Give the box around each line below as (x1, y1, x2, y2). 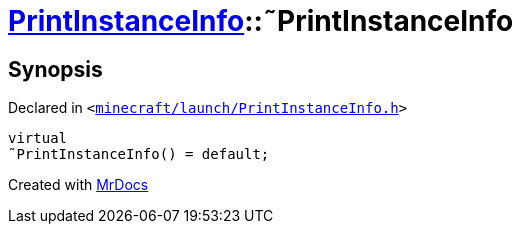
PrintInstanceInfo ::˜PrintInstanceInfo (8, 4, 514, 38)
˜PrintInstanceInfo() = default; (8, 146, 270, 163)
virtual (8, 130, 68, 147)
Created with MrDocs (8, 176, 149, 194)
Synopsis (8, 56, 103, 82)
